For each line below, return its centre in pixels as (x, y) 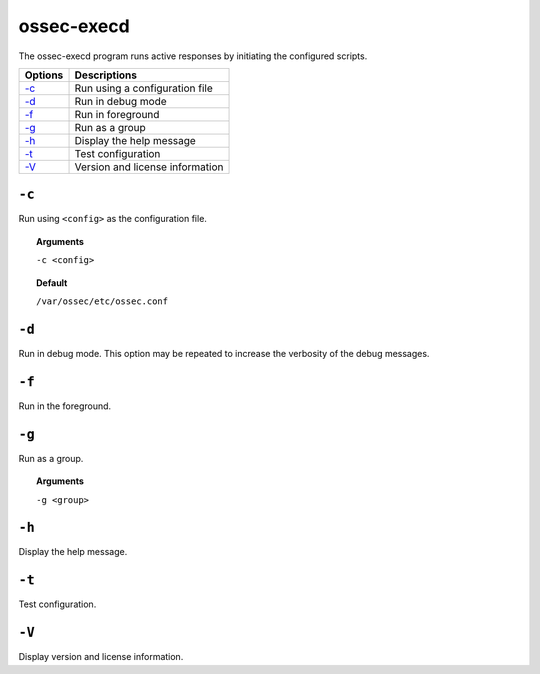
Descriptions (105, 75)
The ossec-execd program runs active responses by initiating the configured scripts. (193, 56)
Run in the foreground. (65, 406)
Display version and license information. (101, 657)
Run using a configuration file (144, 88)
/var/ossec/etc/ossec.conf (102, 301)
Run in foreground (117, 114)
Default (52, 282)
